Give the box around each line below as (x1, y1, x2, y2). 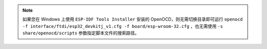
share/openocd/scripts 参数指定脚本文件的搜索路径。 (22, 30, 139, 36)
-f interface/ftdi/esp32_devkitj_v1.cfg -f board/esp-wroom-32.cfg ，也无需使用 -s (22, 23, 223, 29)
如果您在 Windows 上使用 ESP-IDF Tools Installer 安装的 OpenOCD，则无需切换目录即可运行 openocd (22, 16, 243, 22)
